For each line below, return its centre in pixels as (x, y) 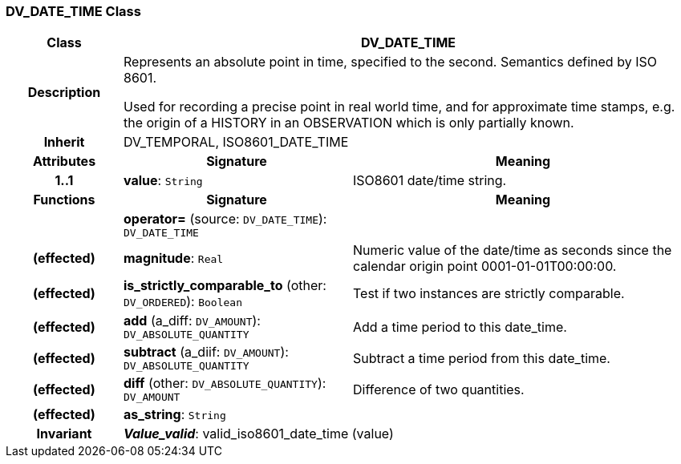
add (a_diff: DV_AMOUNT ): (192, 321)
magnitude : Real (173, 258)
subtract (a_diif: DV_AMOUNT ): (206, 352)
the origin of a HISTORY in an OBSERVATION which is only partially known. (349, 123)
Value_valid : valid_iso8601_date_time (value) (258, 434)
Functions (64, 200)
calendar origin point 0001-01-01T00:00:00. (484, 266)
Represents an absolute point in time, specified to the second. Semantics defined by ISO (390, 62)
